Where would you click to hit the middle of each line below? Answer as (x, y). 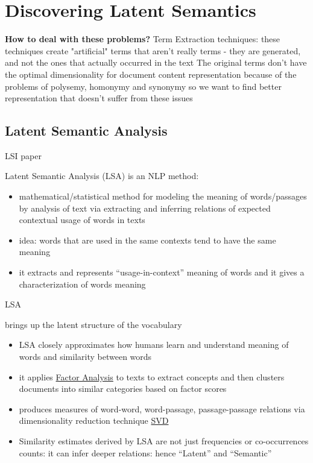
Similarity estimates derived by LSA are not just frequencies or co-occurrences (164, 440)
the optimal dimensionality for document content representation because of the (151, 74)
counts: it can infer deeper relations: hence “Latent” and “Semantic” (145, 452)
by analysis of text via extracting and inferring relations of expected (145, 208)
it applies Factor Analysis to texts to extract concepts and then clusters (152, 376)
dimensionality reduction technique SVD (94, 420)
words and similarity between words (85, 357)
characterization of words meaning (82, 284)
